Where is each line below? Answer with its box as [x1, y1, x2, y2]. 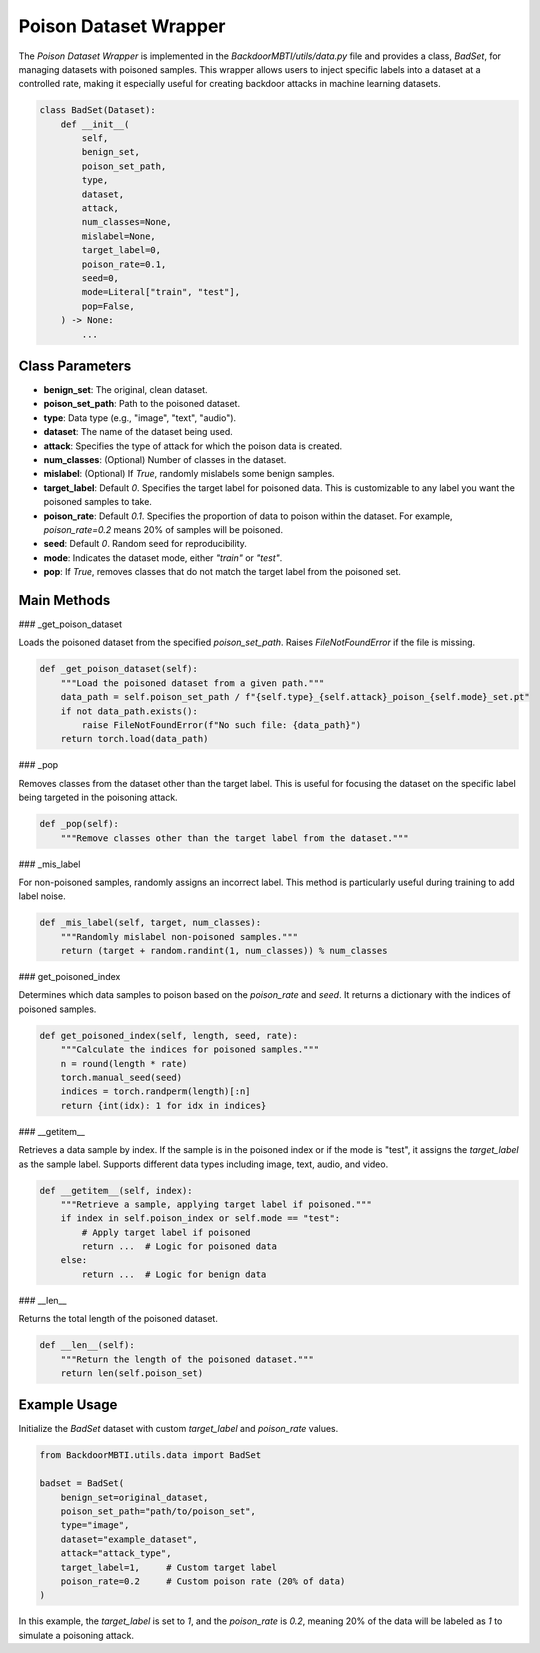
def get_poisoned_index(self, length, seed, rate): [39, 1030, 299, 1041]
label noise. [18, 890, 66, 902]
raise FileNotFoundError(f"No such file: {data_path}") [81, 719, 362, 730]
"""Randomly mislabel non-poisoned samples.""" [60, 931, 299, 942]
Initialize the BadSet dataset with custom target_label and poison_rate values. [18, 1423, 339, 1435]
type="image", [60, 1520, 130, 1531]
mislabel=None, [81, 230, 157, 242]
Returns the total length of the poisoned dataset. [18, 1313, 219, 1325]
